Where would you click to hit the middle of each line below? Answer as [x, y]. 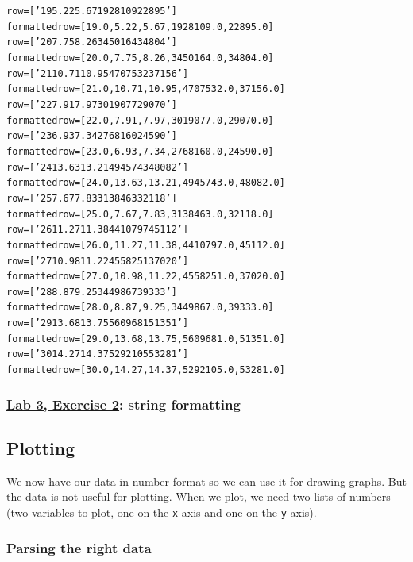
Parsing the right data [79, 547]
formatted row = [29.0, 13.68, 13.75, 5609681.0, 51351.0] [146, 339]
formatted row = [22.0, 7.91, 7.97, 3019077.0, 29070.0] [140, 120]
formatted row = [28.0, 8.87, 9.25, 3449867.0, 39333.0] [140, 308]
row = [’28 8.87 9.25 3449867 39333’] [92, 292]
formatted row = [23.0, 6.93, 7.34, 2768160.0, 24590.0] [140, 151]
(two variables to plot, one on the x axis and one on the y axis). [162, 512]
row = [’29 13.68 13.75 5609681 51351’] [98, 323]
